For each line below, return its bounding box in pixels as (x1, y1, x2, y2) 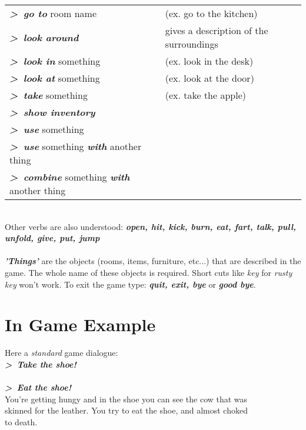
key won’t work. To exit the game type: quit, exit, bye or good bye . (5, 278, 256, 290)
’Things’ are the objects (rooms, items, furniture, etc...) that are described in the (5, 255, 301, 267)
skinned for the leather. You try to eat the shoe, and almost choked (5, 404, 248, 416)
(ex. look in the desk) (165, 54, 254, 68)
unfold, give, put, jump (5, 232, 100, 244)
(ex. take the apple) (165, 88, 247, 102)
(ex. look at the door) (165, 71, 254, 85)
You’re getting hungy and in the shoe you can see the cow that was (5, 392, 248, 405)
